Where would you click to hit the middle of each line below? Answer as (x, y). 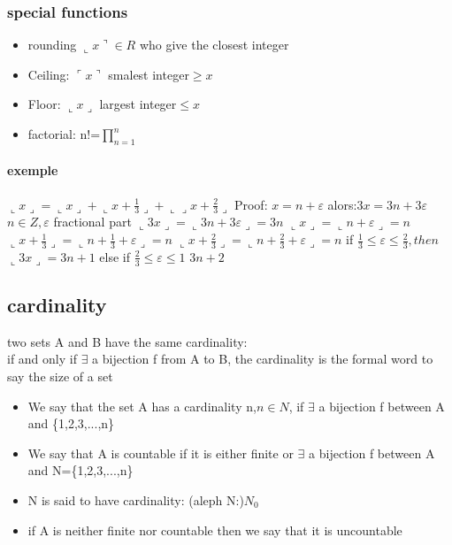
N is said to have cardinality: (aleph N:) (136, 500)
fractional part (92, 222)
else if (115, 256)
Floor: (44, 104)
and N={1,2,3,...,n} (80, 470)
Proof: (251, 204)
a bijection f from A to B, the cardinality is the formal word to (263, 359)
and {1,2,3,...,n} (71, 423)
